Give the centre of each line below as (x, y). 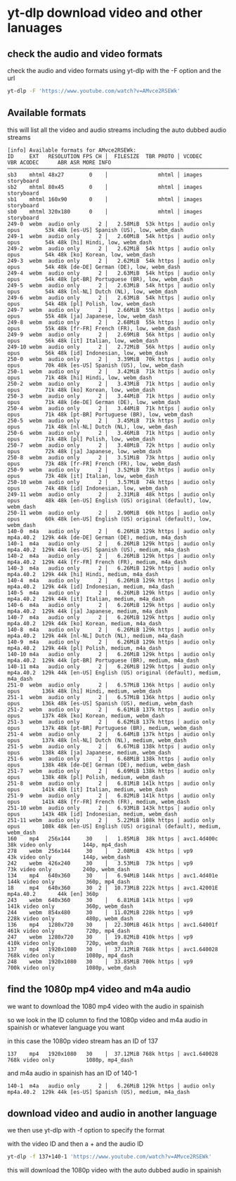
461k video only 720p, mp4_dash (69, 931)
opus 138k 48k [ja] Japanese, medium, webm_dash (89, 752)
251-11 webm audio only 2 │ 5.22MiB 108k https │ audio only (111, 820)
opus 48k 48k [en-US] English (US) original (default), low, (110, 500)
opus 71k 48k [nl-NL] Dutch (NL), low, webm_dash (92, 426)
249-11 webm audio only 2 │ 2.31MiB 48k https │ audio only (111, 494)
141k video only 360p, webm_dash (70, 906)
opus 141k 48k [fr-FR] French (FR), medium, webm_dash (99, 802)
